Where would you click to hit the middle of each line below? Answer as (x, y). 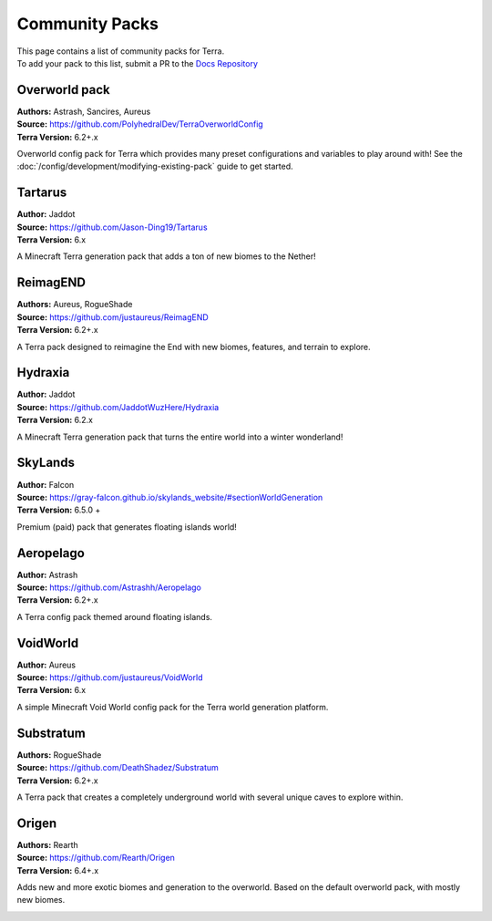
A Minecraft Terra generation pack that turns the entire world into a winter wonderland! (180, 437)
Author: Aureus (46, 665)
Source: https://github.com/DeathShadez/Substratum (118, 768)
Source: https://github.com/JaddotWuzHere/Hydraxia (118, 407)
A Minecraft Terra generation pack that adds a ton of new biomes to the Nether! (166, 256)
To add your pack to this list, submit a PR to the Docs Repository (138, 63)
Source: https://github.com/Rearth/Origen (96, 858)
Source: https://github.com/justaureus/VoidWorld (110, 678)
